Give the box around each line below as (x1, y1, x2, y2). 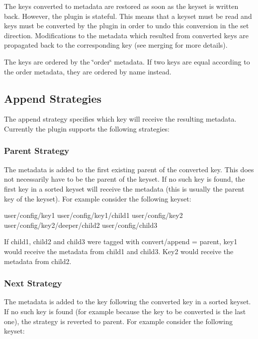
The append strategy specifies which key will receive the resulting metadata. (4, 114, 237, 124)
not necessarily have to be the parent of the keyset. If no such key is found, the (4, 174, 245, 184)
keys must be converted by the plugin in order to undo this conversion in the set (4, 20, 249, 31)
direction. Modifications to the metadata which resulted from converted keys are (4, 30, 249, 40)
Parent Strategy (4, 144, 70, 157)
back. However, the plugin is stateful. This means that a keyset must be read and (4, 10, 252, 21)
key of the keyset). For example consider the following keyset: (4, 193, 191, 203)
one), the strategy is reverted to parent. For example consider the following (4, 316, 233, 326)
